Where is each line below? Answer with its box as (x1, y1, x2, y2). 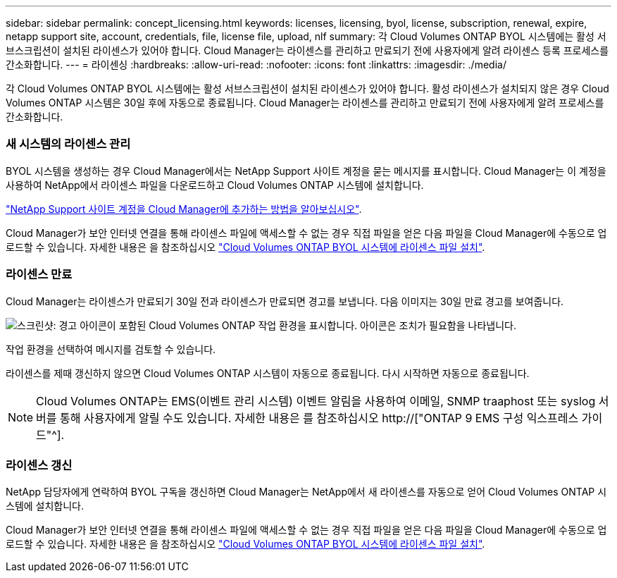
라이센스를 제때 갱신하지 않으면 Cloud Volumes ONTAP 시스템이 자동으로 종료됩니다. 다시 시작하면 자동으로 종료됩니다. (6, 367, 530, 379)
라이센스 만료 (6, 267, 73, 282)
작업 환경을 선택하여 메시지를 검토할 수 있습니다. (6, 343, 216, 355)
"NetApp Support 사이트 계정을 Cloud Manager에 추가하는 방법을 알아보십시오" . (6, 202, 362, 215)
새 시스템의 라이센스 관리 (6, 137, 131, 152)
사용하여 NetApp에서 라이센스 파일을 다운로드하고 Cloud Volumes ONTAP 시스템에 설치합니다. (6, 178, 424, 191)
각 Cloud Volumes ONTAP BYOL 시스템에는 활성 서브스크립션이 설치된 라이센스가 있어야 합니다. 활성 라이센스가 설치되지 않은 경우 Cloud (6, 82, 609, 94)
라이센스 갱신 (6, 457, 73, 472)
